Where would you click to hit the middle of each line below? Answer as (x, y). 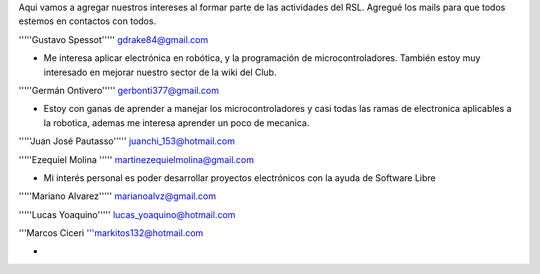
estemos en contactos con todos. (87, 21)
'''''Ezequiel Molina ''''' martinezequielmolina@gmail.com (136, 159)
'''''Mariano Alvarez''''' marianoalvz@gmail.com (117, 196)
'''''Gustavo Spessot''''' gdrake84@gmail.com (113, 39)
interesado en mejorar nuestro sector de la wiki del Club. (160, 72)
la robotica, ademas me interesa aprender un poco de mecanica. (176, 122)
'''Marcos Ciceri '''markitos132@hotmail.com (111, 233)
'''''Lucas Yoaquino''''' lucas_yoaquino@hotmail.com (127, 214)
